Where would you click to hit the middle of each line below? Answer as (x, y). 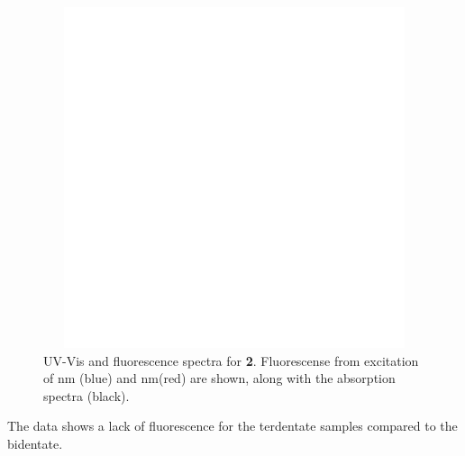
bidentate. (35, 443)
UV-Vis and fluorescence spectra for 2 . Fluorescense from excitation (231, 360)
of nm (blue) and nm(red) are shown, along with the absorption (219, 378)
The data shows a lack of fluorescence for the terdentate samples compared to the (232, 426)
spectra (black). (87, 395)
